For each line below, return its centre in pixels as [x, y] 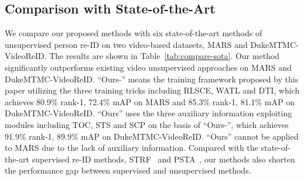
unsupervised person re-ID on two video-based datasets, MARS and [126, 44]
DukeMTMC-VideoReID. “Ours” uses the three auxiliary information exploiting [148, 113]
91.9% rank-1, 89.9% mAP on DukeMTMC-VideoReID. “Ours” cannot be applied [152, 136]
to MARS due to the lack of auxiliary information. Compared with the [131, 148]
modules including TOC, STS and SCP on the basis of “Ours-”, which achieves [147, 124]
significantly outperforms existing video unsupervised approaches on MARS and [148, 67]
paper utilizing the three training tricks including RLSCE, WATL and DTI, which [152, 90]
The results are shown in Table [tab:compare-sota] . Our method [165, 56]
